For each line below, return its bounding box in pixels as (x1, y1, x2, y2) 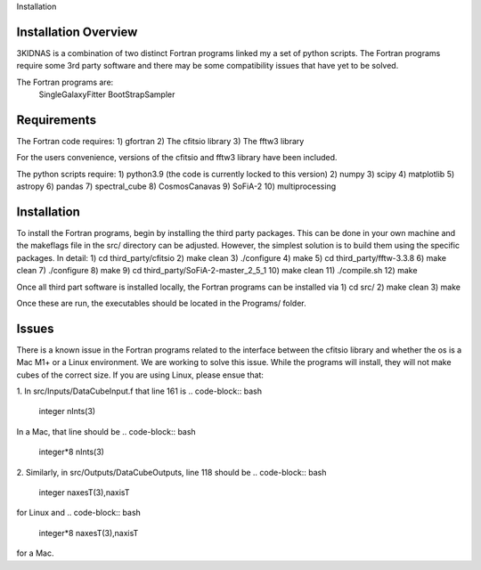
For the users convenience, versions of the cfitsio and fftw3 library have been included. (16, 152, 338, 163)
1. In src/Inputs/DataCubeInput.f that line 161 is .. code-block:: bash (16, 386, 263, 396)
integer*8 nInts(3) (38, 446, 104, 458)
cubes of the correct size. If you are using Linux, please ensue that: (16, 370, 265, 380)
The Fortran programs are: (16, 77, 114, 87)
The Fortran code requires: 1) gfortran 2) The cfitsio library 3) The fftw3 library (16, 135, 305, 146)
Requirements (16, 112, 97, 127)
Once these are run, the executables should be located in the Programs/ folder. (16, 298, 306, 309)
